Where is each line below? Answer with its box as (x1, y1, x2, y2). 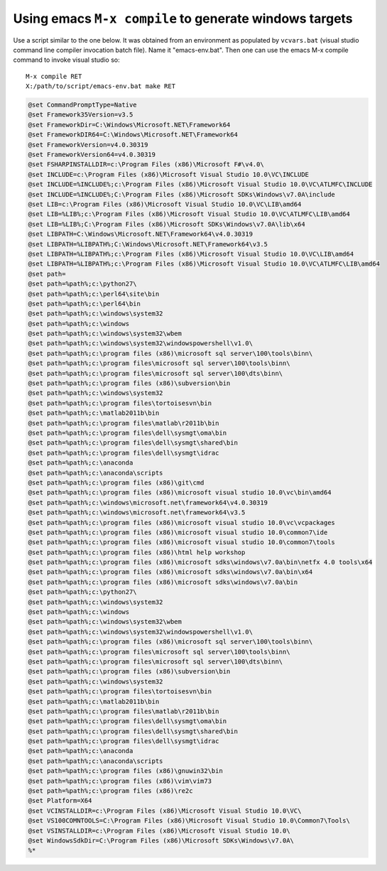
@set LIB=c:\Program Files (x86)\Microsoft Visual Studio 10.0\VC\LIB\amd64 (28, 200, 302, 208)
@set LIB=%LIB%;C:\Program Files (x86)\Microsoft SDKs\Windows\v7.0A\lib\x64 (28, 220, 305, 228)
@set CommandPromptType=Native (28, 101, 138, 109)
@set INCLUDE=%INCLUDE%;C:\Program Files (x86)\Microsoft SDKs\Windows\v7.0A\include (28, 190, 335, 198)
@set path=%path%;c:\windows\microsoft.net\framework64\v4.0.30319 (28, 498, 268, 507)
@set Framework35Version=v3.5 (28, 111, 133, 119)
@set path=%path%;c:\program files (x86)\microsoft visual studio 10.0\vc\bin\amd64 (28, 489, 332, 497)
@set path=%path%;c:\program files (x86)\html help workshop (28, 548, 246, 556)
